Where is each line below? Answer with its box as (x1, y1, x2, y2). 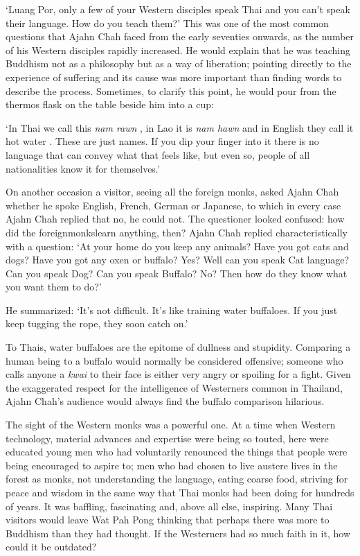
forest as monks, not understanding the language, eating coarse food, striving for (6, 471, 348, 486)
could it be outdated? (6, 539, 97, 554)
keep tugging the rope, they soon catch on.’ (6, 316, 188, 331)
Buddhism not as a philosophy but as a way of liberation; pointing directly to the (6, 56, 352, 71)
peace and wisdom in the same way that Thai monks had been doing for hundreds (6, 485, 354, 499)
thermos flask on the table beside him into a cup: (6, 97, 214, 112)
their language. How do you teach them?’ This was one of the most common (6, 15, 329, 30)
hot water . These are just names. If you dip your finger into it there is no (6, 134, 319, 148)
